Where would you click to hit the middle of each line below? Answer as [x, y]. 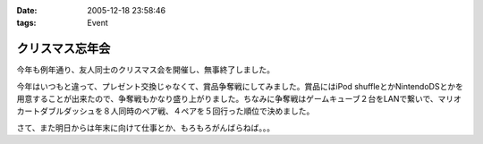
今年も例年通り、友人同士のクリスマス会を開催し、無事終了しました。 [146, 70]
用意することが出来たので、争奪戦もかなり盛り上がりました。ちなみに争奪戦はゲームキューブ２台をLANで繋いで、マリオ [239, 99]
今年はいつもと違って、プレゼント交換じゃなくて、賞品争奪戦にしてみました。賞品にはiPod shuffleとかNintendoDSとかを [240, 86]
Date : [27, 10]
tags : [26, 23]
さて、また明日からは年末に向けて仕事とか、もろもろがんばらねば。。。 [146, 127]
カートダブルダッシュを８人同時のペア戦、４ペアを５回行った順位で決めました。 [165, 111]
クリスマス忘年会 [64, 49]
